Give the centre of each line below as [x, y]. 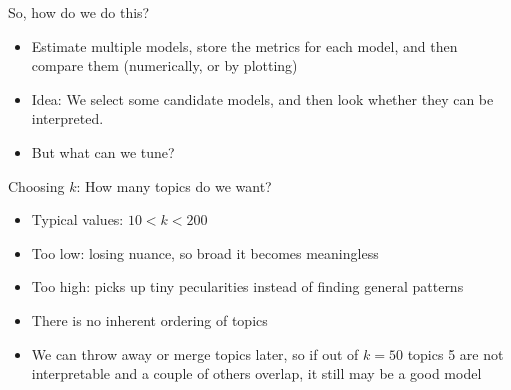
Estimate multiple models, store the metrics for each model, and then [244, 45]
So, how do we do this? [79, 12]
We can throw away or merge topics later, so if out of [195, 353]
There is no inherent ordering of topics [149, 319]
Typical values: [77, 219]
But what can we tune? [103, 151]
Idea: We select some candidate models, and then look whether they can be [262, 98]
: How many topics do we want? [174, 185]
